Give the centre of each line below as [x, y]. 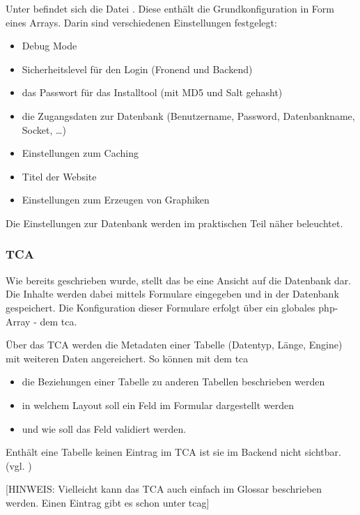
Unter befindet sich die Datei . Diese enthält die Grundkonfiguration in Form [170, 8]
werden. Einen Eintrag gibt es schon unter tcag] [108, 502]
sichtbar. [323, 452]
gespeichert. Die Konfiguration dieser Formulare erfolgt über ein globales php [170, 307]
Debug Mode [49, 46]
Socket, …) [44, 129]
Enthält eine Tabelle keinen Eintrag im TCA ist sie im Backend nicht [154, 452]
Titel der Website [59, 176]
